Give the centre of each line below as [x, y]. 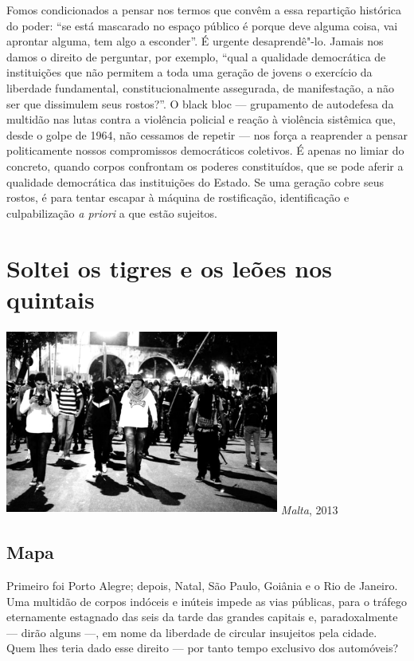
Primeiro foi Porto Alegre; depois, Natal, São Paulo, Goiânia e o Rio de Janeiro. [202, 585]
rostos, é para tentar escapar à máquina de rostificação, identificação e [178, 197]
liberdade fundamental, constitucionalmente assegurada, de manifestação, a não [200, 87]
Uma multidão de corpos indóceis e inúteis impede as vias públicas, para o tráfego [207, 601]
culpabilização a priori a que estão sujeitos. [112, 212]
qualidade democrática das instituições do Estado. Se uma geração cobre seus [195, 181]
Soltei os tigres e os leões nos [169, 268]
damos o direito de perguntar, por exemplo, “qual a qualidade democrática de [196, 56]
